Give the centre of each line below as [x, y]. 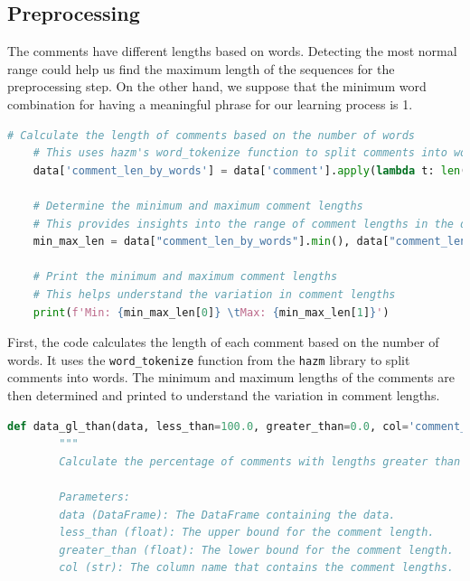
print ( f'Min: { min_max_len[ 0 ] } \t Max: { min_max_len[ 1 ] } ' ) [211, 312]
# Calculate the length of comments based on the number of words [211, 135]
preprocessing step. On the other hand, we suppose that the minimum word [217, 86]
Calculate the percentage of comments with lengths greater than [260, 461]
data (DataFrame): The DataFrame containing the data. [227, 515]
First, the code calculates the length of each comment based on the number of [223, 342]
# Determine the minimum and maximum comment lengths [198, 206]
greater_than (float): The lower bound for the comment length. [256, 550]
